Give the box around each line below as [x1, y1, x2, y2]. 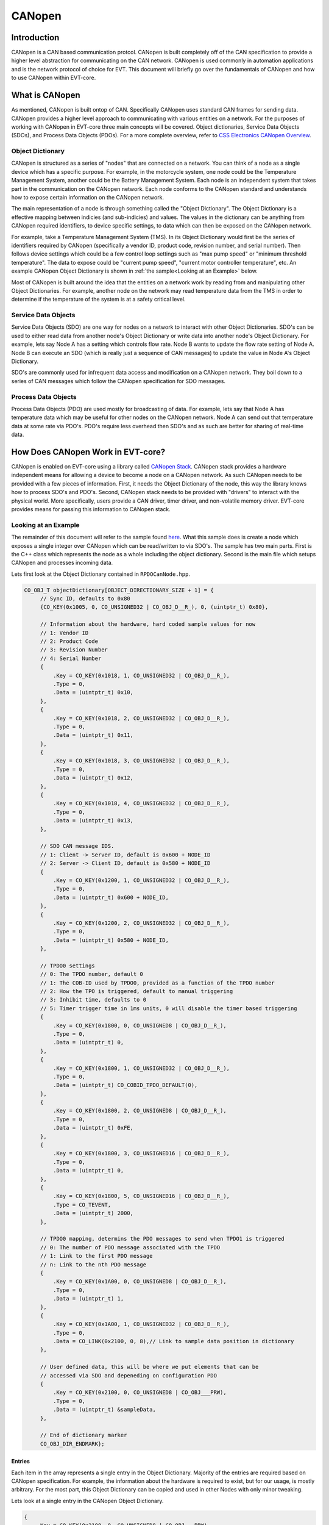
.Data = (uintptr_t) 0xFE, [52, 1124, 134, 1132]
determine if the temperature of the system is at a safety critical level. [11, 296, 186, 303]
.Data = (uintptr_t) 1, [52, 1295, 124, 1302]
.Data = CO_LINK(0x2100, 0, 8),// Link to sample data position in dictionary [52, 1338, 294, 1345]
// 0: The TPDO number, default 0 [40, 971, 143, 978]
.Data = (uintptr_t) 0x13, [52, 817, 134, 824]
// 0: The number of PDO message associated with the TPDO [40, 1244, 221, 1250]
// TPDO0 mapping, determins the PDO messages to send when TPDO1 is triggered [40, 1235, 285, 1243]
